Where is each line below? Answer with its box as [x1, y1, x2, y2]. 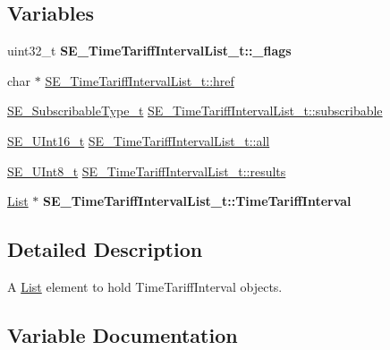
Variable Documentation [7, 320, 238, 348]
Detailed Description [7, 235, 203, 263]
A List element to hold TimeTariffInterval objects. [7, 277, 283, 295]
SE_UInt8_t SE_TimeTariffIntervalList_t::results [7, 161, 286, 180]
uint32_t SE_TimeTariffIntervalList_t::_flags [7, 41, 292, 60]
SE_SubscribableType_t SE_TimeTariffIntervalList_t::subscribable [7, 101, 383, 120]
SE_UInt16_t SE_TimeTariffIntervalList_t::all [7, 131, 270, 149]
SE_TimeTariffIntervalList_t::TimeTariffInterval [42, 192, 352, 210]
